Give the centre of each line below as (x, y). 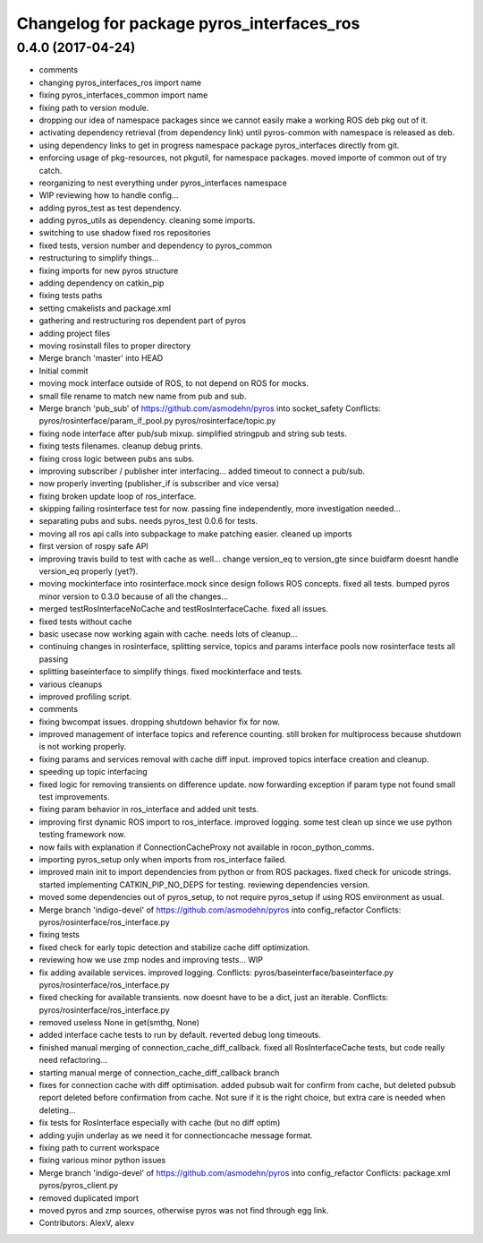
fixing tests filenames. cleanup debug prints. (121, 446)
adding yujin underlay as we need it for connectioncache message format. (176, 1135)
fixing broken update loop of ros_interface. (118, 496)
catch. (51, 170)
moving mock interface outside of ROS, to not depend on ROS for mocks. (174, 383)
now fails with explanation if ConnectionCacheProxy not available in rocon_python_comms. (207, 847)
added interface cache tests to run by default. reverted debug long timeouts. (180, 1035)
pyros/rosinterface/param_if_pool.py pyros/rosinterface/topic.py (157, 421)
